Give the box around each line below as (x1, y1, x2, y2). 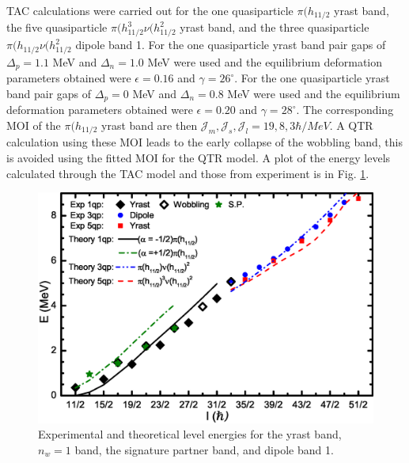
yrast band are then (101, 117, 198, 134)
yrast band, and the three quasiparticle (180, 19, 369, 36)
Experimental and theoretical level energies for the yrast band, (38, 426, 342, 442)
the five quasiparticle (6, 19, 108, 36)
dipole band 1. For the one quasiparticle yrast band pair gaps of (75, 36, 386, 53)
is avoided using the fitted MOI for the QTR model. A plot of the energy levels (6, 150, 391, 166)
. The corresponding (296, 101, 394, 118)
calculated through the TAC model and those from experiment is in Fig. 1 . (6, 165, 369, 181)
